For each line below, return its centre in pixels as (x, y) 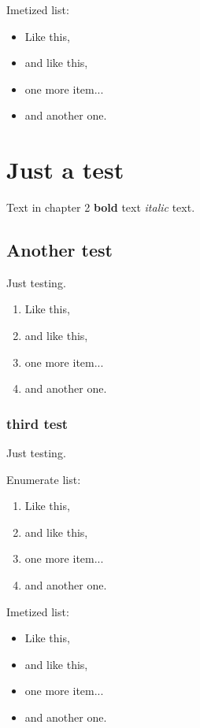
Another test (59, 250)
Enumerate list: (44, 479)
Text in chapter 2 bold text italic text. (101, 207)
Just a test (65, 170)
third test (37, 423)
